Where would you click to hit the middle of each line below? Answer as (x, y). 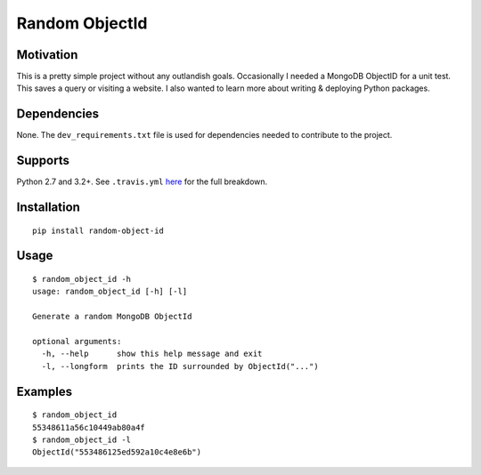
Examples (45, 391)
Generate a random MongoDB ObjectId (112, 317)
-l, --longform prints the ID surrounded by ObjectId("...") (180, 366)
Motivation (47, 55)
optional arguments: (77, 342)
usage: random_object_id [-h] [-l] (110, 292)
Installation (48, 208)
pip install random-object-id (98, 230)
